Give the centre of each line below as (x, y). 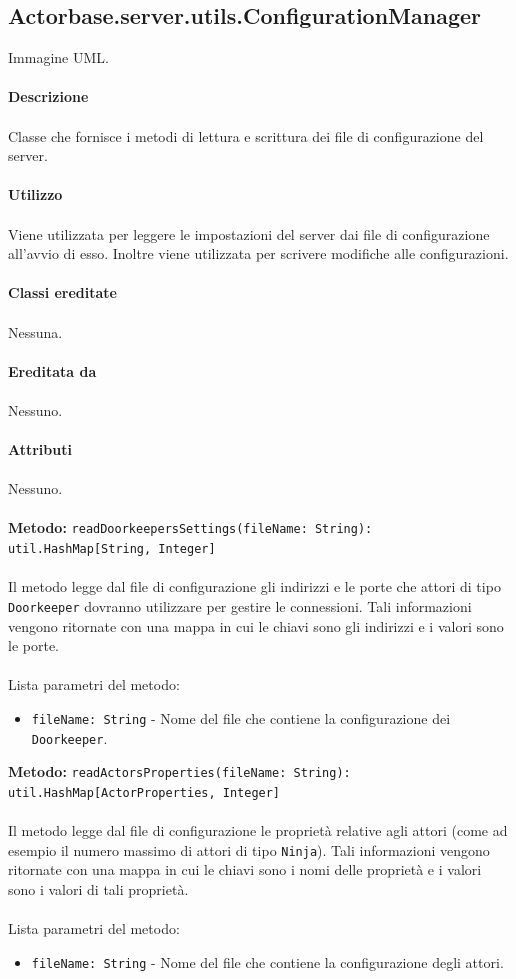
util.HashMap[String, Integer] (112, 549)
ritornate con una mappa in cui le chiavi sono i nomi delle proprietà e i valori (245, 869)
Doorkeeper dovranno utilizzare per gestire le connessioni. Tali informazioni (240, 605)
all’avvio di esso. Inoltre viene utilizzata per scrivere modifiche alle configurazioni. (258, 253)
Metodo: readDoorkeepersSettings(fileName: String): (190, 527)
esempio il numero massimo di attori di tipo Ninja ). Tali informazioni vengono (249, 849)
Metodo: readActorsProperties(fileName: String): (179, 771)
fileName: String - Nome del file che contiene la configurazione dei (241, 717)
